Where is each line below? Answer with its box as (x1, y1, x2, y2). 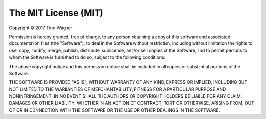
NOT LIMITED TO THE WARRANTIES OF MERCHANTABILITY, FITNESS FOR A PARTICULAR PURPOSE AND (9, 86, 226, 92)
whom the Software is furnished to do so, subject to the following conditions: (9, 54, 166, 60)
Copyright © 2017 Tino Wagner (9, 25, 72, 31)
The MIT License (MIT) (9, 7, 103, 18)
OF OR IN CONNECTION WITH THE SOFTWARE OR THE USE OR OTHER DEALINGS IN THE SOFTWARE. (9, 107, 220, 113)
